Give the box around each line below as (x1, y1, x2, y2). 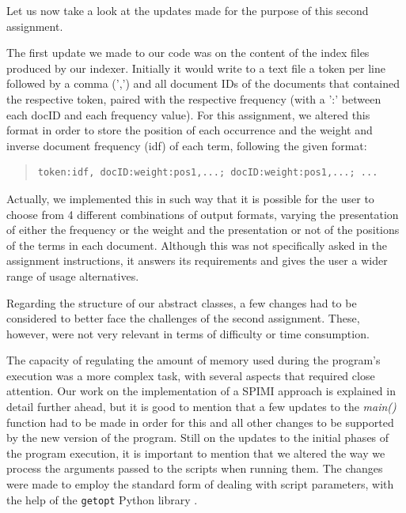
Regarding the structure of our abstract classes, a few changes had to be (6, 294, 357, 311)
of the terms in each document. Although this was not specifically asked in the (6, 236, 388, 253)
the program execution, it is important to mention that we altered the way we (6, 444, 385, 461)
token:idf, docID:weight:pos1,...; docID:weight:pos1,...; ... (37, 167, 378, 179)
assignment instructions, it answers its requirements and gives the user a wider (6, 252, 388, 269)
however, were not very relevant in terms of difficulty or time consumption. (6, 325, 370, 341)
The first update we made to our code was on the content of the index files (6, 44, 370, 61)
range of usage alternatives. (6, 267, 139, 284)
